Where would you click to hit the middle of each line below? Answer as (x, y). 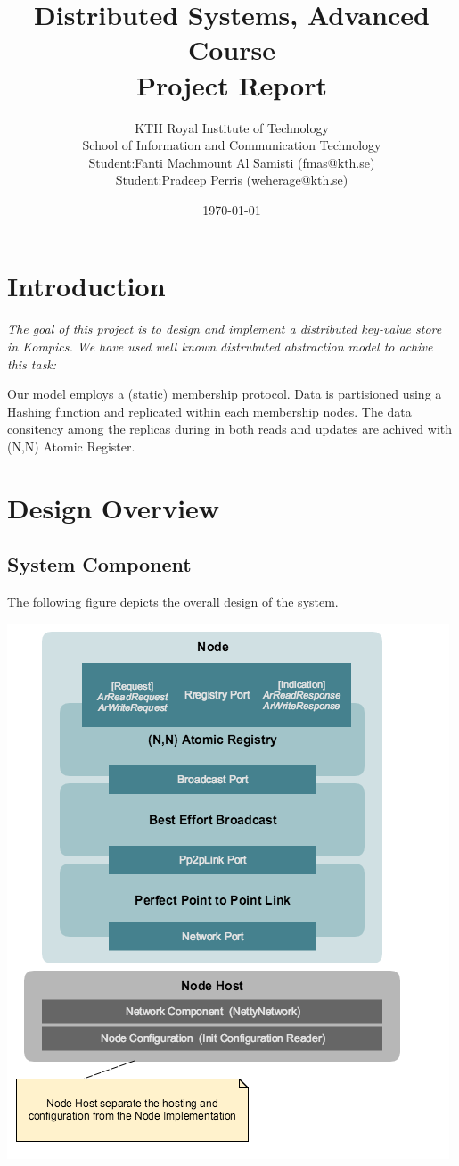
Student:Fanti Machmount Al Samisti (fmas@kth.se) (232, 162)
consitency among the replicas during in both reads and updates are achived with (230, 429)
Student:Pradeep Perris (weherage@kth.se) (232, 180)
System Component (99, 564)
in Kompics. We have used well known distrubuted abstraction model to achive (220, 346)
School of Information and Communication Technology (232, 145)
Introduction (86, 286)
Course (231, 50)
